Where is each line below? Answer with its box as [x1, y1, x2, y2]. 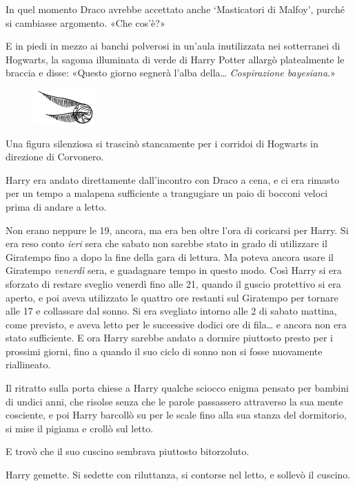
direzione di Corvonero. [6, 149, 104, 164]
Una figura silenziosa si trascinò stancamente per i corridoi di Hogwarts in [6, 136, 318, 150]
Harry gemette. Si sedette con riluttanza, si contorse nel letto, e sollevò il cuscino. [6, 467, 351, 482]
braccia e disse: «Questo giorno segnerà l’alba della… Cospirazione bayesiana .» [6, 65, 336, 80]
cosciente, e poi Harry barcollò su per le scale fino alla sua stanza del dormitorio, [6, 408, 347, 422]
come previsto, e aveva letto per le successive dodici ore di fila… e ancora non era [6, 317, 347, 331]
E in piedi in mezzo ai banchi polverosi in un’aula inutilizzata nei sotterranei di [6, 39, 341, 53]
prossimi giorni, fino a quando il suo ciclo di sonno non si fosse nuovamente [6, 344, 323, 358]
